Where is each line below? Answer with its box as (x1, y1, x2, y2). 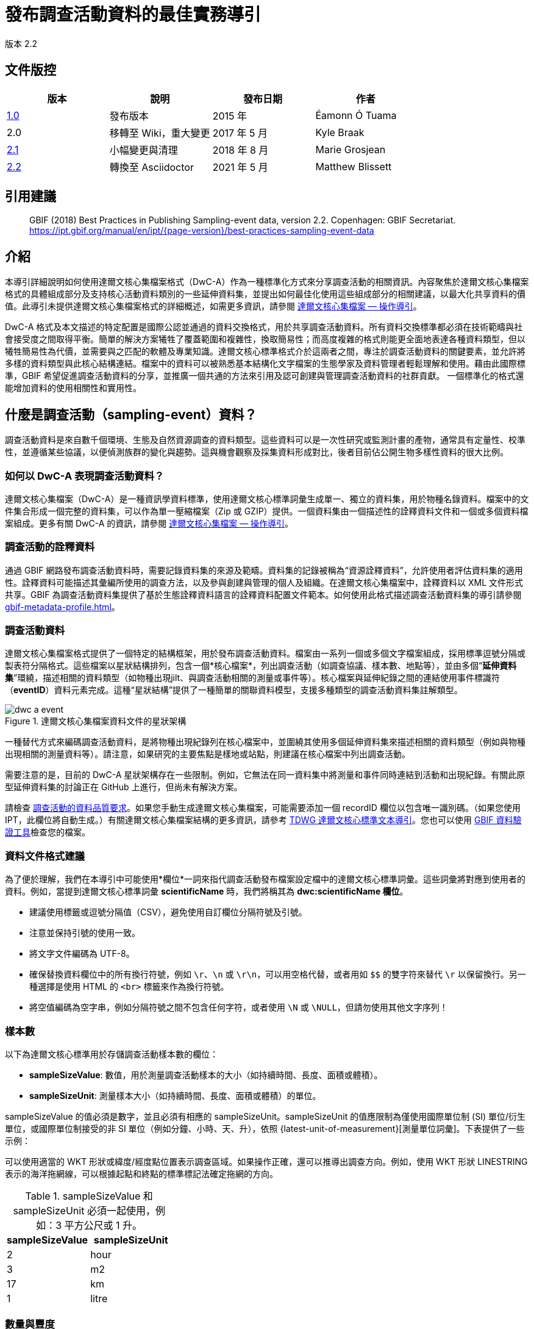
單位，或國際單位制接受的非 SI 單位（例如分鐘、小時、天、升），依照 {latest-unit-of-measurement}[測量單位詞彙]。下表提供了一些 (5, 1123, 525, 1134)
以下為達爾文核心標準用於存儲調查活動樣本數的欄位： (5, 1048, 218, 1059)
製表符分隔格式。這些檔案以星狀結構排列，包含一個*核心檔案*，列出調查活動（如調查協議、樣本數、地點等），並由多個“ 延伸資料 (5, 660, 517, 671)
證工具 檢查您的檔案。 (5, 827, 90, 838)
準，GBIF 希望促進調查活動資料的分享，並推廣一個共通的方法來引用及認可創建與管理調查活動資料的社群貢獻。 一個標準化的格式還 (5, 370, 524, 381)
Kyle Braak (315, 126, 365, 139)
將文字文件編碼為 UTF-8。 (29, 948, 135, 959)
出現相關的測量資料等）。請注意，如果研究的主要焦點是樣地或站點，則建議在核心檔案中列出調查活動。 (5, 749, 410, 760)
